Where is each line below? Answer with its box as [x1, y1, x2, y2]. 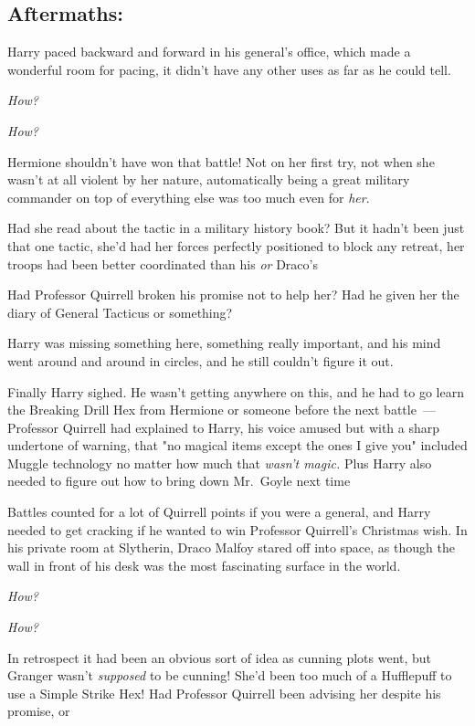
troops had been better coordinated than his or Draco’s [7, 254, 318, 273]
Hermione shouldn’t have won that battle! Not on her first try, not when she [7, 152, 435, 171]
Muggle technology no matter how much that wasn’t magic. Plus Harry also [7, 453, 432, 472]
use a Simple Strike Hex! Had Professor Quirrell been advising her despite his [7, 683, 441, 702]
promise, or [7, 701, 70, 721]
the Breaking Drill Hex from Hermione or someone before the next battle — [7, 400, 436, 419]
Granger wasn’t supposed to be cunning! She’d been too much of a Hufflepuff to [7, 666, 452, 685]
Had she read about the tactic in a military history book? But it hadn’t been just [7, 218, 465, 237]
